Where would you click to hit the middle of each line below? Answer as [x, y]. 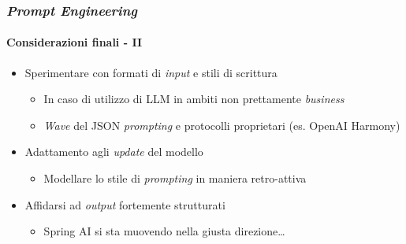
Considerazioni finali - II [74, 42]
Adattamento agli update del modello [114, 152]
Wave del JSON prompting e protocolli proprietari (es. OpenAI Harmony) [222, 125]
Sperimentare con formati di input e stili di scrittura [151, 72]
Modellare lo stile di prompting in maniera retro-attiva [175, 178]
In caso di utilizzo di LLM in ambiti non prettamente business [194, 99]
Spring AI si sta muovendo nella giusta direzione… [164, 231]
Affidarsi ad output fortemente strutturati [125, 204]
